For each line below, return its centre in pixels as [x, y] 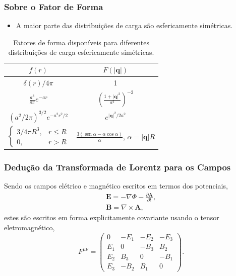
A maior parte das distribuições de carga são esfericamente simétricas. [124, 25]
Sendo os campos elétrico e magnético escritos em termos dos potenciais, [116, 185]
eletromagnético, [29, 227]
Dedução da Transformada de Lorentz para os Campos [117, 167]
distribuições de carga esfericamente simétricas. [81, 52]
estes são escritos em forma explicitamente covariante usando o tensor [112, 217]
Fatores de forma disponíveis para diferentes [81, 42]
